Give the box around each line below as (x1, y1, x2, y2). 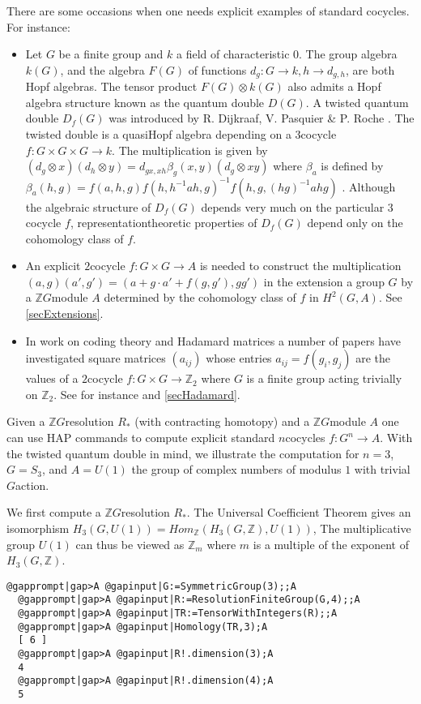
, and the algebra (60, 61, 145, 78)
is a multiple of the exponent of (253, 535, 410, 552)
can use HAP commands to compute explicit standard (6, 429, 275, 446)
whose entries (206, 350, 272, 367)
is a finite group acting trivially (246, 370, 402, 387)
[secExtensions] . (25, 305, 104, 322)
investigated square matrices (25, 350, 166, 367)
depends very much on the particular (201, 198, 385, 215)
